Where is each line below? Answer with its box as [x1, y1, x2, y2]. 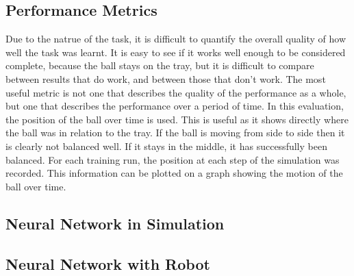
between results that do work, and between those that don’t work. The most [5, 71, 326, 86]
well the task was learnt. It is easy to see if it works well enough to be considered [5, 45, 346, 59]
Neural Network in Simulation [5, 212, 225, 234]
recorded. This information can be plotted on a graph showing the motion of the [5, 166, 343, 180]
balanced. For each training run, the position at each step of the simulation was [5, 152, 340, 166]
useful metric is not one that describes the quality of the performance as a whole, [5, 85, 346, 99]
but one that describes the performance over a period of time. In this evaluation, [5, 99, 344, 113]
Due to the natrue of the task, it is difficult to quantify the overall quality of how [5, 32, 346, 46]
